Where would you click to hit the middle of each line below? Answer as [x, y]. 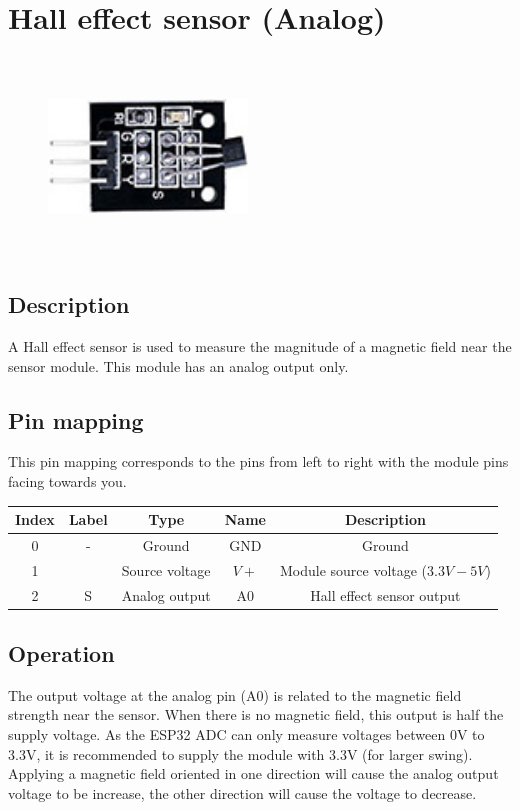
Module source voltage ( [353, 569]
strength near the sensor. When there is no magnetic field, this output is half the [256, 714]
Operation [61, 653]
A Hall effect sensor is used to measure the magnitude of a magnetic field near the [260, 345]
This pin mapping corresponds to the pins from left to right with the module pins [258, 461]
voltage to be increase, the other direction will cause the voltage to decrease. [242, 792]
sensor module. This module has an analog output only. [178, 365]
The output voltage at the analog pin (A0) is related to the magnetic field [235, 694]
